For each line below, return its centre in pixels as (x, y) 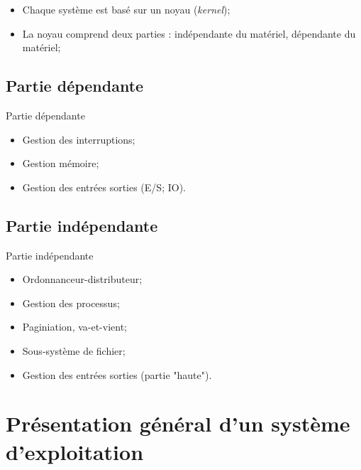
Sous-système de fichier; (74, 350)
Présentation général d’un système (178, 423)
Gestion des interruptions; (79, 139)
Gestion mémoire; (61, 163)
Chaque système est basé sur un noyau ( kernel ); (126, 9)
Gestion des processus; (71, 303)
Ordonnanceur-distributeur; (82, 279)
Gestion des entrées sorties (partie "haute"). (117, 374)
